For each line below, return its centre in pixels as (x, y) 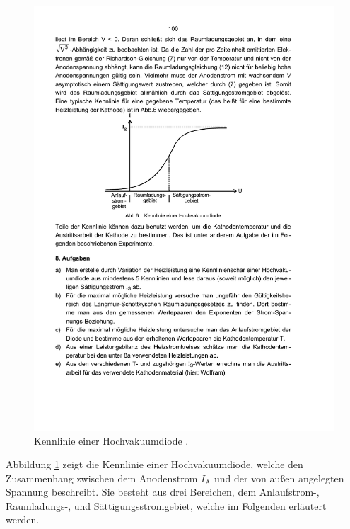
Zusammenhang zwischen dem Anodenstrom (102, 478)
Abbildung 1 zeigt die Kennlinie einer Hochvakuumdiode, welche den (154, 464)
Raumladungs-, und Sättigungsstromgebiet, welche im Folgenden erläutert (166, 505)
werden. (23, 519)
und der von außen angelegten (279, 478)
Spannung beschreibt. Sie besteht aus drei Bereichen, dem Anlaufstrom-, (163, 492)
